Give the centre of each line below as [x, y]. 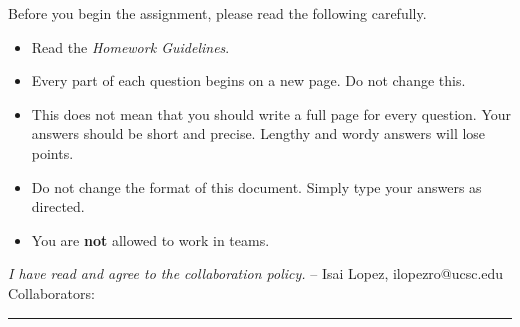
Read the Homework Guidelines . [130, 46]
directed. [58, 206]
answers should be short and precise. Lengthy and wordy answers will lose [258, 133]
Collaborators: [51, 292]
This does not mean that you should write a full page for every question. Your [271, 113]
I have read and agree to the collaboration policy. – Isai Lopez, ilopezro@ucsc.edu [256, 273]
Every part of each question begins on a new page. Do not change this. [248, 80]
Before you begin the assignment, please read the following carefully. [217, 13]
